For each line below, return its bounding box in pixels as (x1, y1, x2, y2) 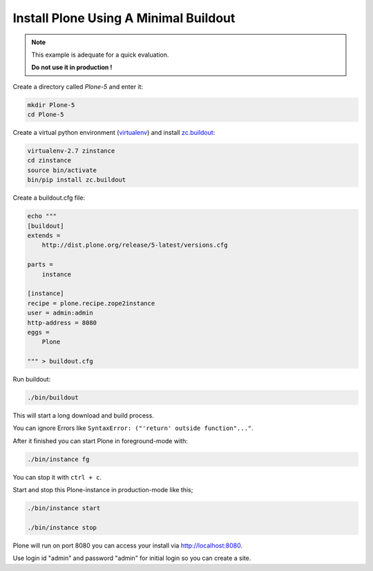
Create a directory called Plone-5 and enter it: (12, 82, 144, 91)
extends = (27, 232, 61, 239)
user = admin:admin (27, 309, 93, 317)
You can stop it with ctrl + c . (12, 473, 102, 481)
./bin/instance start (27, 505, 101, 512)
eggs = (27, 328, 50, 336)
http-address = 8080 (27, 319, 97, 326)
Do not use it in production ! (31, 63, 113, 72)
